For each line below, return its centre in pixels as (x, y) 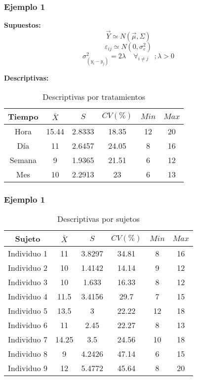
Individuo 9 (28, 368)
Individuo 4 (28, 296)
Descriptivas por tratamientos (94, 96)
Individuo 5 (28, 311)
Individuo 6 (28, 325)
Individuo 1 (28, 253)
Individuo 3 (28, 282)
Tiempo (23, 116)
